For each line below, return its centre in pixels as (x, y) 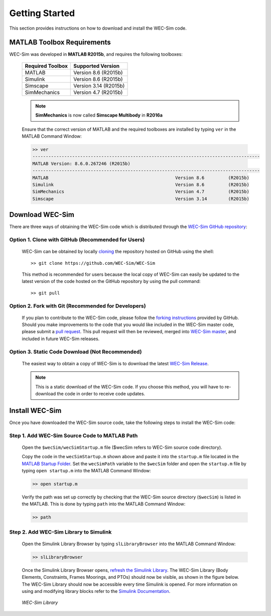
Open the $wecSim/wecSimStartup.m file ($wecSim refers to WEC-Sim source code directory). (122, 447)
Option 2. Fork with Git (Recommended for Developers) (78, 305)
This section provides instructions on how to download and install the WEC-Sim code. (98, 28)
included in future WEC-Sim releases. (61, 339)
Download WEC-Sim (42, 215)
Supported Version (97, 66)
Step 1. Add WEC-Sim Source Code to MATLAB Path (74, 436)
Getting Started (42, 13)
